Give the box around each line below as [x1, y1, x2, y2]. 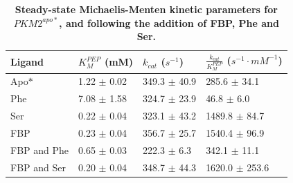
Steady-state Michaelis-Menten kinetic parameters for [15, 2, 278, 16]
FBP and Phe [10, 142, 69, 157]
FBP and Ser [10, 160, 66, 174]
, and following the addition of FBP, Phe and [59, 15, 279, 30]
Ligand [10, 55, 44, 69]
